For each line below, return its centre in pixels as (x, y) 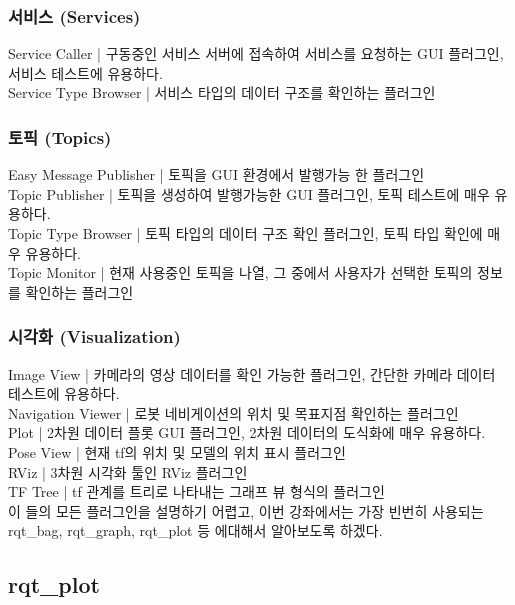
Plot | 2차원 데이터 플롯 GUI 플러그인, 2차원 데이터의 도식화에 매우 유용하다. (247, 432)
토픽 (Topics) (60, 136)
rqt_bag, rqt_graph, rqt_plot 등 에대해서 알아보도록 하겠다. (195, 530)
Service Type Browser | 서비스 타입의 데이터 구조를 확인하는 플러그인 (222, 92)
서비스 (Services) (74, 15)
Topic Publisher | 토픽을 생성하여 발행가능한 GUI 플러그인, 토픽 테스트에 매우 (249, 193)
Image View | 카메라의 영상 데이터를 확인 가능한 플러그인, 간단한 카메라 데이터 (252, 373)
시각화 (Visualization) (94, 336)
